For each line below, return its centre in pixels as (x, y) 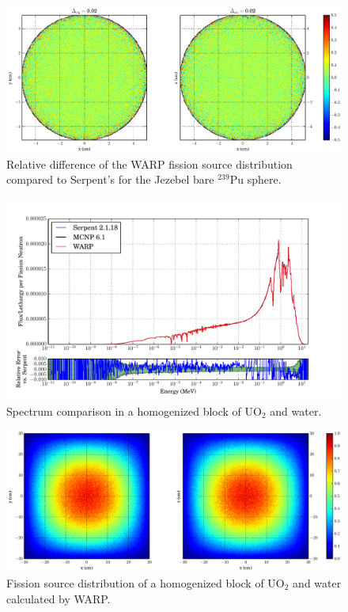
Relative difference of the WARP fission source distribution (149, 163)
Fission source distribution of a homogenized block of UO (146, 582)
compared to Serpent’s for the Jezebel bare (110, 179)
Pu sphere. (255, 179)
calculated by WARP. (59, 598)
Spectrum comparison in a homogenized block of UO (134, 411)
